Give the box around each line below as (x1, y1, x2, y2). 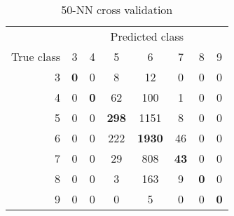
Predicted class (110, 28, 184, 44)
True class (11, 48, 60, 65)
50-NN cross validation (61, 1, 173, 18)
